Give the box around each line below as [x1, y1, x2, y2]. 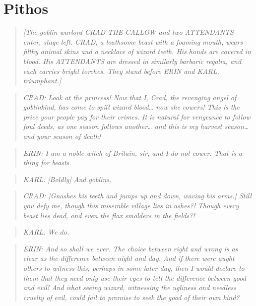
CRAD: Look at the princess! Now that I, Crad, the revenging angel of [23, 92, 237, 102]
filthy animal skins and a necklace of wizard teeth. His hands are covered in [23, 46, 251, 57]
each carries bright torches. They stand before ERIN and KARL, [23, 65, 219, 76]
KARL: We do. [23, 227, 69, 237]
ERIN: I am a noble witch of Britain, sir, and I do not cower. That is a [23, 147, 242, 158]
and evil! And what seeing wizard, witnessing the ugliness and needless [23, 282, 237, 293]
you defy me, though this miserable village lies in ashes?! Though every [23, 200, 239, 211]
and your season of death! [23, 131, 101, 141]
